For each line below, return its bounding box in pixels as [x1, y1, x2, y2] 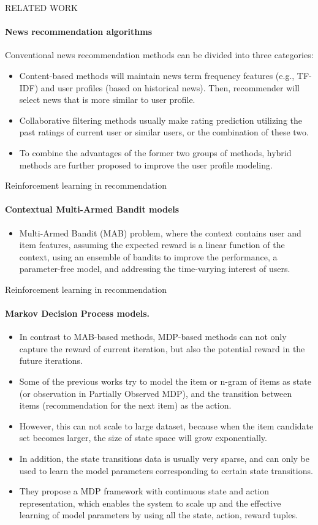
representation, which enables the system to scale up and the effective [19, 496, 281, 509]
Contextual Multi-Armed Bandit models [5, 203, 180, 216]
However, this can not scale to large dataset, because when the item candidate [19, 419, 314, 432]
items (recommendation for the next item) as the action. [19, 399, 232, 412]
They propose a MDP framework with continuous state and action [19, 485, 269, 497]
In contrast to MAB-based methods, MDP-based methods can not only [19, 330, 287, 343]
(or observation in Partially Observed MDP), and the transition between [19, 387, 292, 399]
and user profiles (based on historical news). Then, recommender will [40, 81, 300, 94]
